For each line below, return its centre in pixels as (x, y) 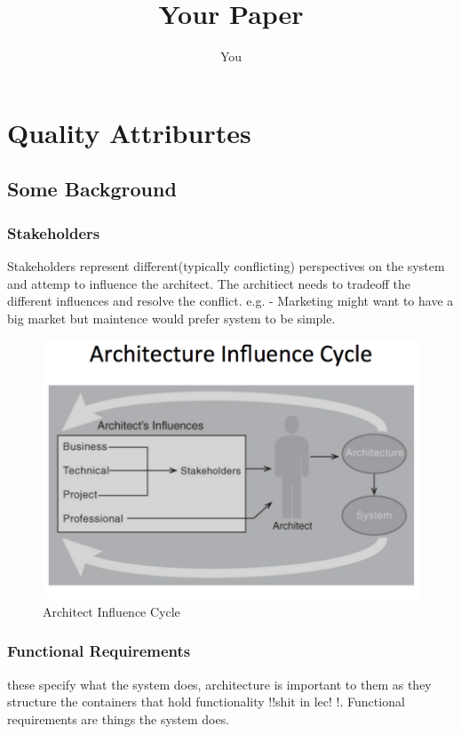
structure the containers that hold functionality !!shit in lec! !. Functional (206, 702)
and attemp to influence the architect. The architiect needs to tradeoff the (209, 283)
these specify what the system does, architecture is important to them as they (219, 684)
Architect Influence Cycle (111, 611)
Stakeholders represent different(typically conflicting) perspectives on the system (226, 265)
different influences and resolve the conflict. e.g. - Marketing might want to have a (230, 301)
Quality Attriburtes (129, 132)
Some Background (92, 189)
